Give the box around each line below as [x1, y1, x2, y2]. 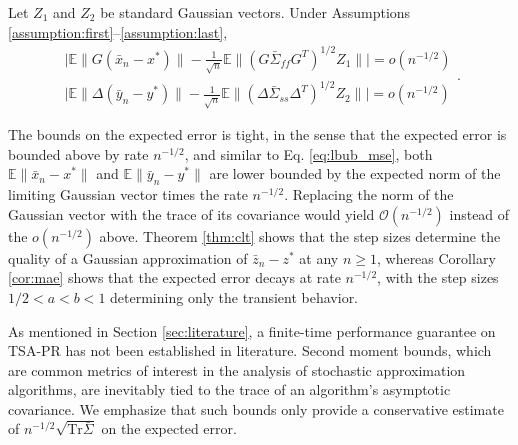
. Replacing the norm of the [284, 184, 454, 205]
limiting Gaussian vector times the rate [8, 184, 248, 205]
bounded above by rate [8, 143, 149, 164]
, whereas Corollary [376, 247, 496, 268]
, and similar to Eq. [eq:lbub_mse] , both [184, 143, 433, 164]
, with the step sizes [377, 267, 499, 288]
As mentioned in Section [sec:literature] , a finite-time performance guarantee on [8, 320, 496, 341]
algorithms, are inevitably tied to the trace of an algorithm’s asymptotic [8, 379, 451, 400]
